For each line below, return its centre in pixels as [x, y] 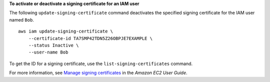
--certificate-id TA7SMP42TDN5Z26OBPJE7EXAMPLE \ [90, 38]
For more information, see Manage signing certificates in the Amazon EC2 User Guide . [98, 73]
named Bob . [22, 19]
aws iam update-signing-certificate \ [66, 31]
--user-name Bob [48, 52]
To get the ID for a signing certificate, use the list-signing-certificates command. [101, 63]
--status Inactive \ [53, 45]
